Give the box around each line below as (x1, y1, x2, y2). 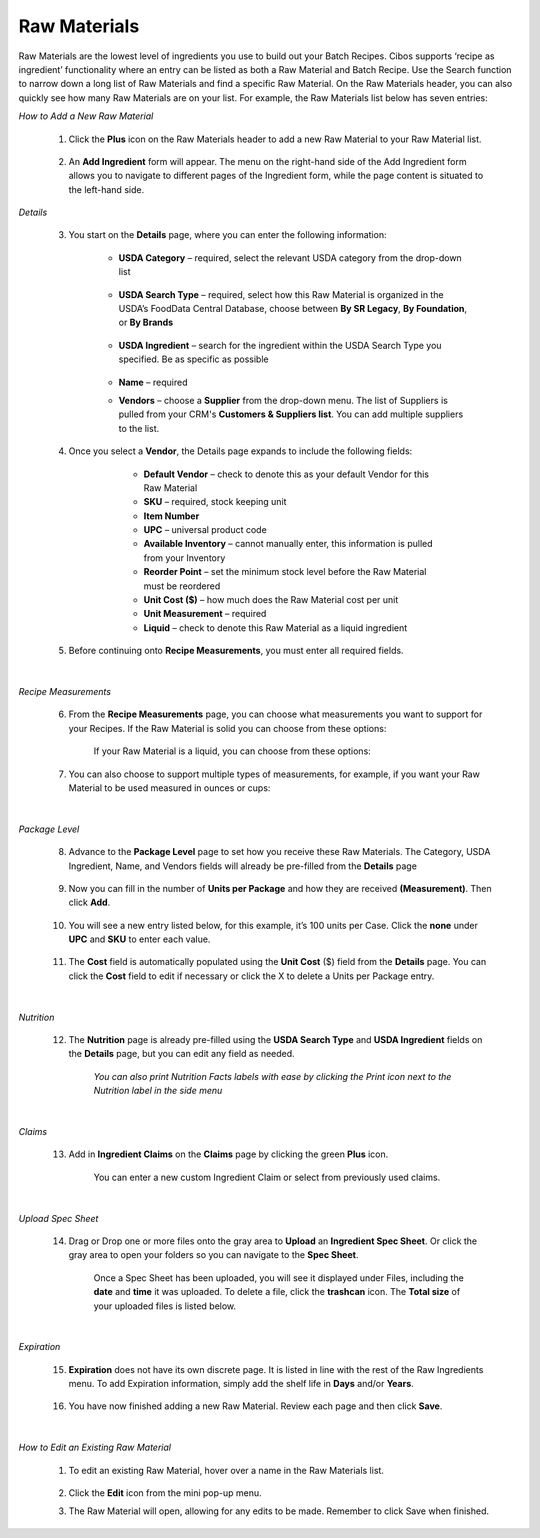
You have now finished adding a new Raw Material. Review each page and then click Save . (68, 1400, 443, 1412)
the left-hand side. (68, 183, 145, 195)
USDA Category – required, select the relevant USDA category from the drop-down (118, 251, 462, 264)
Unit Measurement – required (143, 608, 267, 620)
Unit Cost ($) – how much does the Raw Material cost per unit (143, 594, 399, 606)
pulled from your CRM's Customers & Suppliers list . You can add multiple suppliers (118, 408, 464, 420)
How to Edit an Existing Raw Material (18, 1441, 172, 1454)
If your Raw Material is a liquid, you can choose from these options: (93, 745, 372, 757)
